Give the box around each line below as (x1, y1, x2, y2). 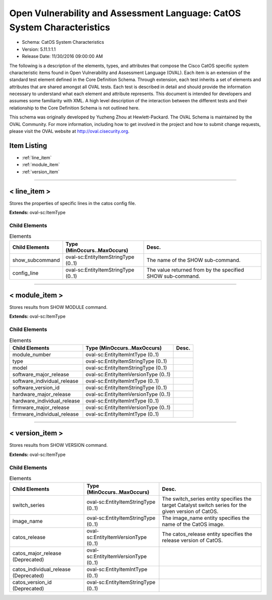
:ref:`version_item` (22, 169, 60, 175)
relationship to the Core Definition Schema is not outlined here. (9, 105, 140, 111)
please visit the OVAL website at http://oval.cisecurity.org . (9, 128, 129, 135)
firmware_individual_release (12, 411, 79, 418)
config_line (12, 270, 39, 277)
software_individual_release (12, 377, 79, 384)
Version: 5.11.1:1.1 (22, 46, 56, 52)
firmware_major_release (12, 404, 70, 411)
